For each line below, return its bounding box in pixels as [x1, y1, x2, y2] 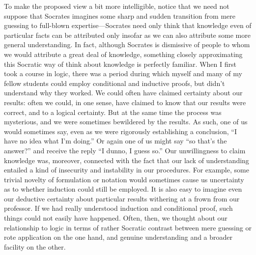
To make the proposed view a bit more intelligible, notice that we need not [4, 1, 229, 11]
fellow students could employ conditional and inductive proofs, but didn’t [4, 78, 225, 88]
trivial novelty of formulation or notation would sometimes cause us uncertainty [4, 174, 244, 184]
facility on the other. [4, 241, 66, 252]
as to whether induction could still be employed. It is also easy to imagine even [4, 184, 242, 194]
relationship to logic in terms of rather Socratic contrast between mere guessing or [4, 222, 252, 232]
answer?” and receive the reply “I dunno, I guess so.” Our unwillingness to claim [4, 145, 246, 155]
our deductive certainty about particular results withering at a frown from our [4, 193, 240, 203]
